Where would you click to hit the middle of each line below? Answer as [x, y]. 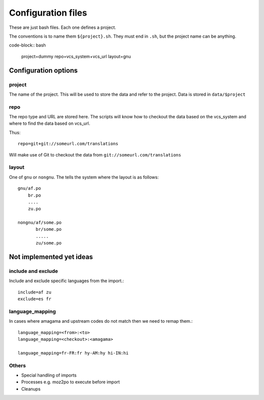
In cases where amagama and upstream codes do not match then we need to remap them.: [101, 321]
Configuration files [48, 13]
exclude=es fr [34, 299]
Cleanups [31, 389]
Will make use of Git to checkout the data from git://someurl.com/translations [95, 155]
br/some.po [49, 229]
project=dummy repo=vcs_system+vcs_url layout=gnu [76, 56]
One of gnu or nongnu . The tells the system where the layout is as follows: [84, 177]
